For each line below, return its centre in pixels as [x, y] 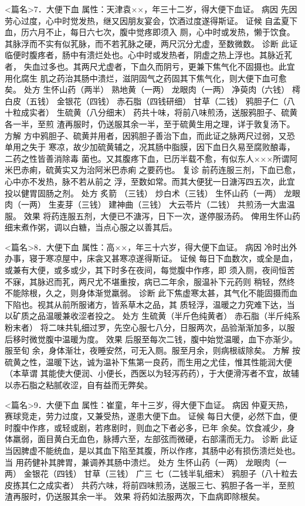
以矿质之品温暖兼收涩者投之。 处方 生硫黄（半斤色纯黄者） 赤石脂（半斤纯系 [152, 316]
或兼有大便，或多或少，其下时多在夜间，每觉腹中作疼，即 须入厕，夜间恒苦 [150, 270]
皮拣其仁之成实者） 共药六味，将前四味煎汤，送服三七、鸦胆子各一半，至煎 [150, 485]
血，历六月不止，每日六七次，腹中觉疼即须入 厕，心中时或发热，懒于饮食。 [150, 32]
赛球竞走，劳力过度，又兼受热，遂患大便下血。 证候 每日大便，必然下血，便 [151, 416]
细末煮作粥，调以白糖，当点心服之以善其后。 [91, 227]
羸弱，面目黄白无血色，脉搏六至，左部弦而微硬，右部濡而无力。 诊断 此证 [155, 439]
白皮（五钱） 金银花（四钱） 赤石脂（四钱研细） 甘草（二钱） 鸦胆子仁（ [146, 101]
